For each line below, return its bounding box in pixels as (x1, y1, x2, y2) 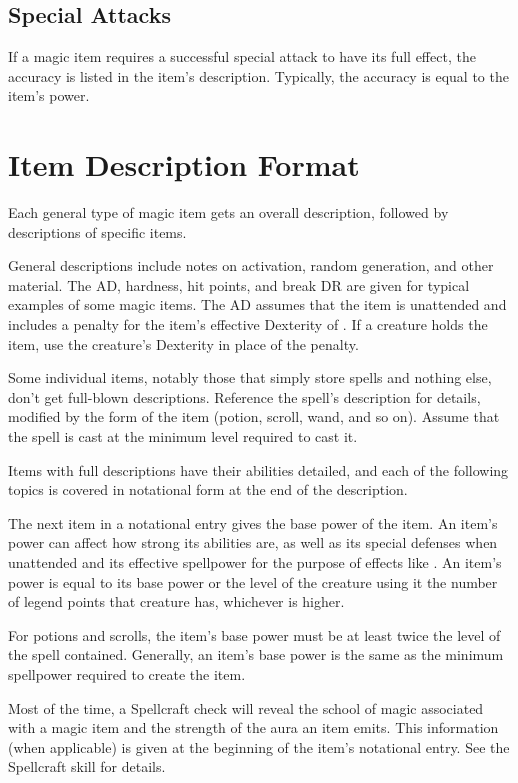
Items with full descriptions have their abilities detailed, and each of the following (8, 459, 509, 480)
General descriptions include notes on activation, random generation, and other (8, 255, 494, 276)
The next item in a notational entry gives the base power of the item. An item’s (8, 512, 498, 533)
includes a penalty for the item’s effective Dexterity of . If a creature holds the (8, 314, 488, 335)
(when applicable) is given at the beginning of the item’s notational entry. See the (8, 736, 510, 757)
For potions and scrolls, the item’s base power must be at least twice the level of (8, 624, 501, 645)
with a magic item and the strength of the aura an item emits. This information (8, 717, 499, 738)
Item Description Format (8, 144, 360, 185)
